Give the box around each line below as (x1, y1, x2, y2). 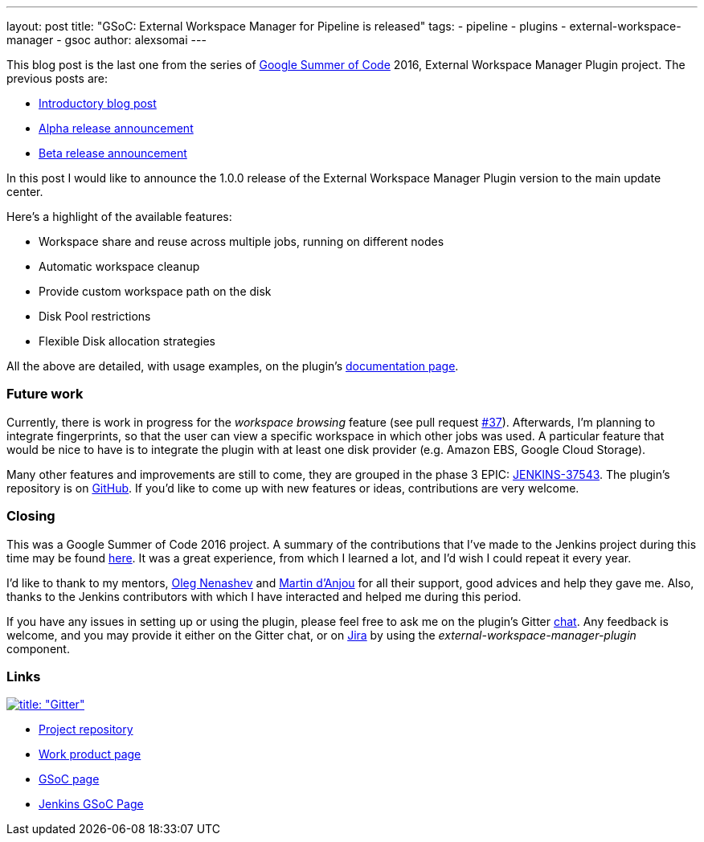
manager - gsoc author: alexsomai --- (6, 33, 207, 47)
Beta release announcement (39, 146, 187, 160)
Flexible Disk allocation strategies (39, 334, 215, 348)
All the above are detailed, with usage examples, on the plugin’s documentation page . (6, 359, 459, 373)
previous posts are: (6, 72, 108, 85)
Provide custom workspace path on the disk (39, 284, 272, 298)
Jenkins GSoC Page (39, 797, 144, 811)
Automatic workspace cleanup (39, 260, 200, 273)
